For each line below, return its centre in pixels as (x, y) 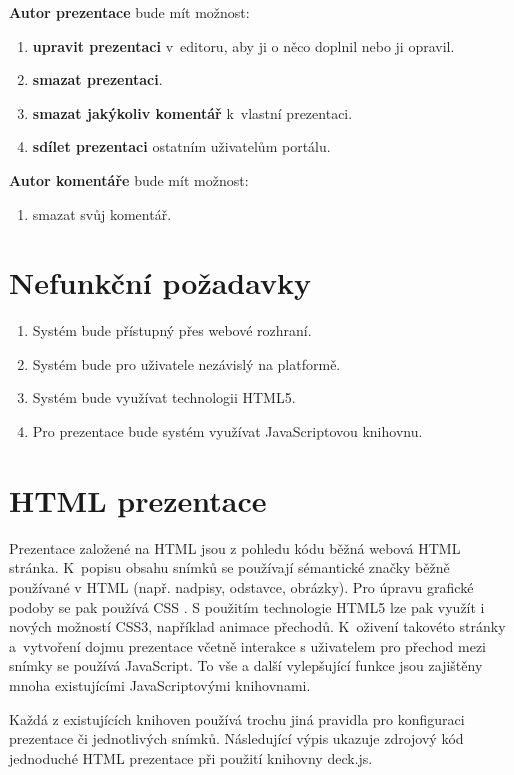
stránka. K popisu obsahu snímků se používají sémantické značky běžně (229, 567)
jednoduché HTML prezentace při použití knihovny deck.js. (191, 757)
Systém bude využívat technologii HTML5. (164, 397)
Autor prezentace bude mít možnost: (129, 12)
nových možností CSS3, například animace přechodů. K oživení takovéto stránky (257, 626)
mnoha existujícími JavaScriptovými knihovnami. (160, 684)
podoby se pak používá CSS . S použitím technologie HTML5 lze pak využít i (247, 606)
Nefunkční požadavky (160, 282)
